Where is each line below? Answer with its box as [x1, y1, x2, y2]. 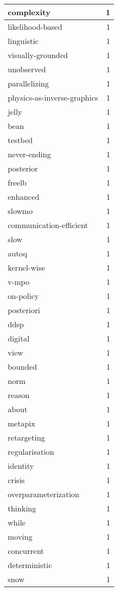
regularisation [8, 446, 54, 457]
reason [8, 389, 30, 401]
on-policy [8, 290, 39, 301]
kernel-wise [8, 262, 45, 273]
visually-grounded [8, 49, 68, 61]
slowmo [8, 205, 33, 216]
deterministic [8, 559, 52, 570]
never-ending [8, 148, 51, 160]
